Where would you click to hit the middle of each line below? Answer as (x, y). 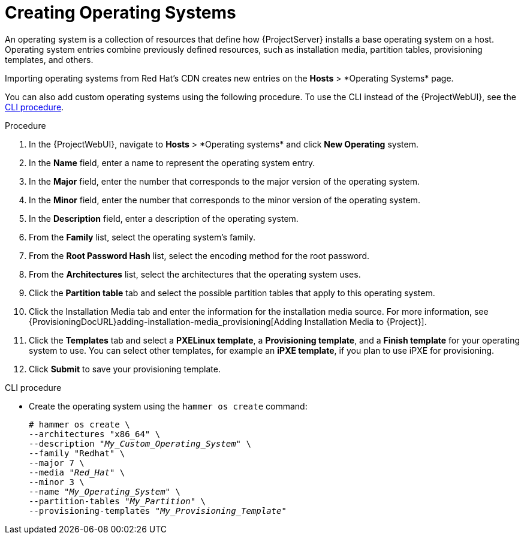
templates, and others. (49, 59)
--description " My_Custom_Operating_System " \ (140, 443)
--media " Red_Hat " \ (77, 472)
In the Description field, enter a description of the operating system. (164, 218)
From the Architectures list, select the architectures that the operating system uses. (195, 274)
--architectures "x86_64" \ (95, 434)
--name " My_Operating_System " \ (105, 491)
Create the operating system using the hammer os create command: (168, 406)
